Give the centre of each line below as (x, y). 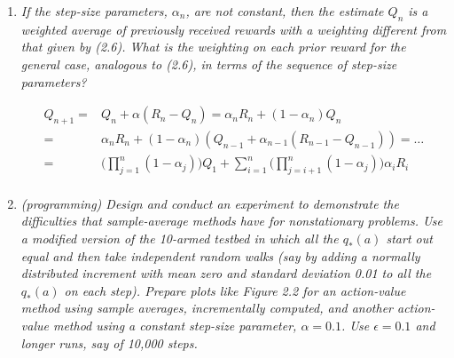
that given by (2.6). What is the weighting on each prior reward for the (213, 47)
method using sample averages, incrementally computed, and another (207, 308)
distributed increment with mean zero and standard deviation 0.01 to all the (226, 273)
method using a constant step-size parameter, (175, 326)
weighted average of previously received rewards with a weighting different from (234, 29)
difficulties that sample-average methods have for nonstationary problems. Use (231, 221)
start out (409, 239)
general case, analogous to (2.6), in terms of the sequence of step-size (209, 64)
